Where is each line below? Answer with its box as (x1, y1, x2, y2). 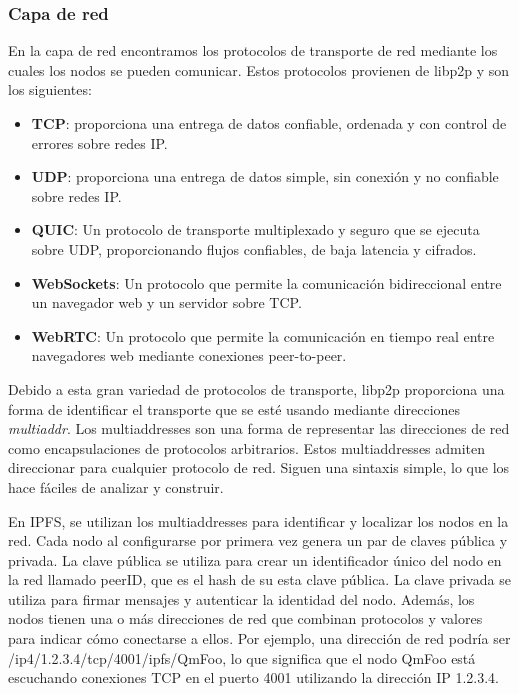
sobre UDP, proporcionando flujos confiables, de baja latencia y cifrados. (31, 238, 477, 259)
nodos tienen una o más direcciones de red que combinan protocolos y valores (8, 608, 483, 629)
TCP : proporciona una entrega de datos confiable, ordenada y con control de (31, 113, 507, 133)
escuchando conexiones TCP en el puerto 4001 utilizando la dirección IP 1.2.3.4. (8, 667, 500, 688)
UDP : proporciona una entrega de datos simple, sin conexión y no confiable (31, 166, 499, 187)
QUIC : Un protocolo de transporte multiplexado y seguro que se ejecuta (31, 219, 480, 240)
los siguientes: (8, 79, 92, 100)
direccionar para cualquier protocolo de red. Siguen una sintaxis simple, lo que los (8, 457, 510, 478)
